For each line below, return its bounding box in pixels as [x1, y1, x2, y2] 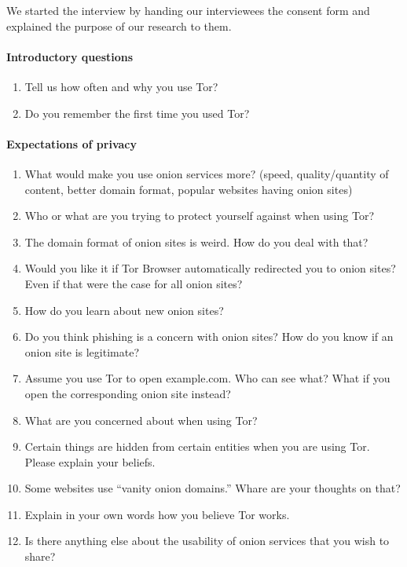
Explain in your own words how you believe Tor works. [24, 506, 290, 522]
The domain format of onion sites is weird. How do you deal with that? [24, 233, 368, 250]
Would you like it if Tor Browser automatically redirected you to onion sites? [24, 260, 396, 276]
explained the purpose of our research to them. [6, 17, 232, 34]
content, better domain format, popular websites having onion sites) [24, 181, 353, 197]
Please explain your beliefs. [24, 453, 156, 470]
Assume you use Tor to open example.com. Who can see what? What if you [24, 370, 390, 386]
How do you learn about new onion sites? [24, 302, 224, 318]
